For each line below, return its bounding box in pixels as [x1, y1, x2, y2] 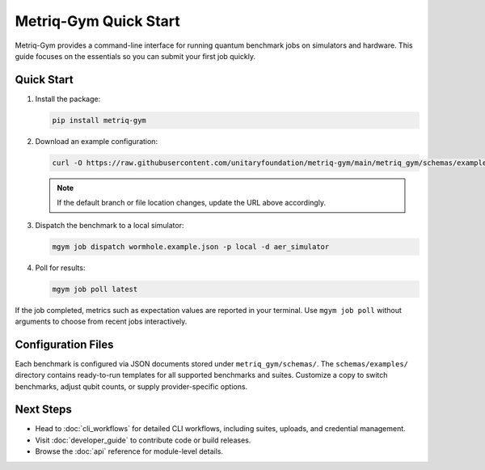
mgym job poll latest [52, 284, 138, 294]
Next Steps [15, 403, 72, 417]
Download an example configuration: [35, 136, 158, 146]
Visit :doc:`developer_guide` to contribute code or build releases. [35, 435, 251, 445]
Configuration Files [15, 337, 114, 351]
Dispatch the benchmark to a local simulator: [35, 220, 184, 230]
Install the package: [35, 94, 101, 104]
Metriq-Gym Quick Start [15, 12, 181, 30]
